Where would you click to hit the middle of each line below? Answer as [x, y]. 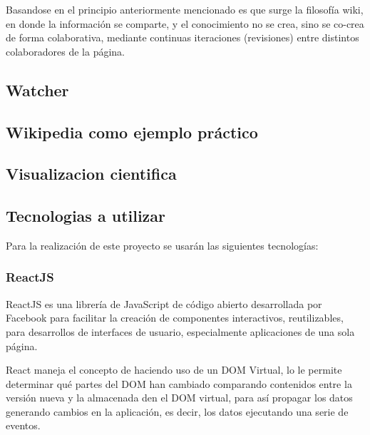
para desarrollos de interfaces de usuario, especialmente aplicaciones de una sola [180, 331]
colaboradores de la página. [66, 51]
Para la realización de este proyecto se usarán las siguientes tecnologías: [162, 245]
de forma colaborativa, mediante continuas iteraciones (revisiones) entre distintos [183, 37]
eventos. [23, 425]
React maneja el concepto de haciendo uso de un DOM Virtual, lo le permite [174, 370]
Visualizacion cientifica [91, 174]
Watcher [37, 89]
